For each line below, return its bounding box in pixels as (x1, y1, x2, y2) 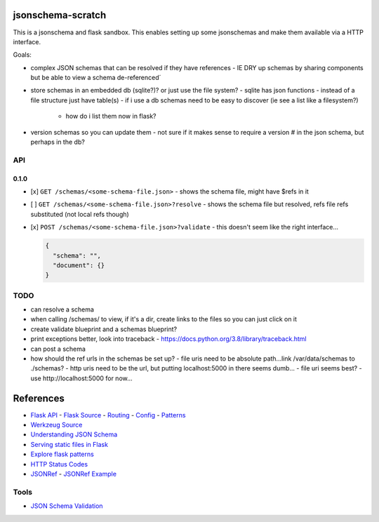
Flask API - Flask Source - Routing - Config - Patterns (30, 410, 186, 419)
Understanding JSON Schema (30, 430, 118, 439)
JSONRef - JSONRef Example (30, 470, 117, 479)
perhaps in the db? (30, 138, 86, 147)
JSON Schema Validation (30, 502, 103, 510)
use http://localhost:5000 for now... (30, 374, 133, 382)
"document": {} (53, 261, 105, 269)
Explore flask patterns (30, 450, 94, 459)
